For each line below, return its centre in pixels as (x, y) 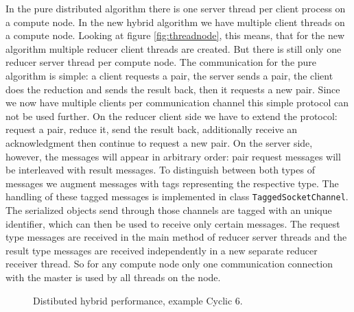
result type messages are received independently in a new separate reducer (162, 250)
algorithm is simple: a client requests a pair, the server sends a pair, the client (169, 75)
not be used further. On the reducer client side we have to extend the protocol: (172, 116)
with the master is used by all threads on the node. (113, 277)
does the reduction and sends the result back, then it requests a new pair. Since (173, 89)
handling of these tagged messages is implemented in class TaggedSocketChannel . (177, 196)
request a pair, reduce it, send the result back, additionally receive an (152, 129)
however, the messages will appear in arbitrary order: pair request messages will (173, 156)
